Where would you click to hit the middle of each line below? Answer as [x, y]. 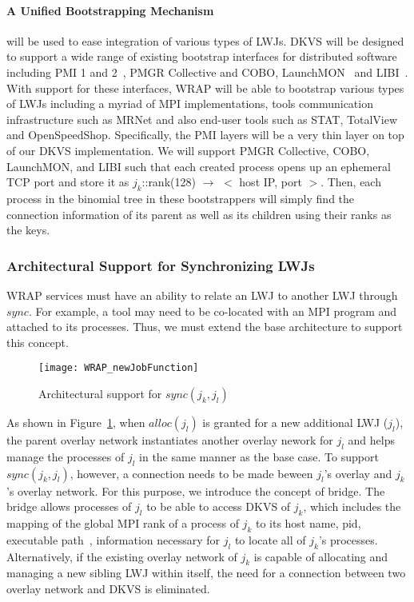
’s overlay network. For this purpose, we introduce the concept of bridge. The [196, 490]
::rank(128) [169, 182]
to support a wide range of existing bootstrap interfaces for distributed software [202, 56]
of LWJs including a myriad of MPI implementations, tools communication [190, 104]
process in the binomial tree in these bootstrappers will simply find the [181, 198]
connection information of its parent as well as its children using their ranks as [199, 214]
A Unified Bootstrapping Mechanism [110, 10]
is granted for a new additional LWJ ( [295, 422]
